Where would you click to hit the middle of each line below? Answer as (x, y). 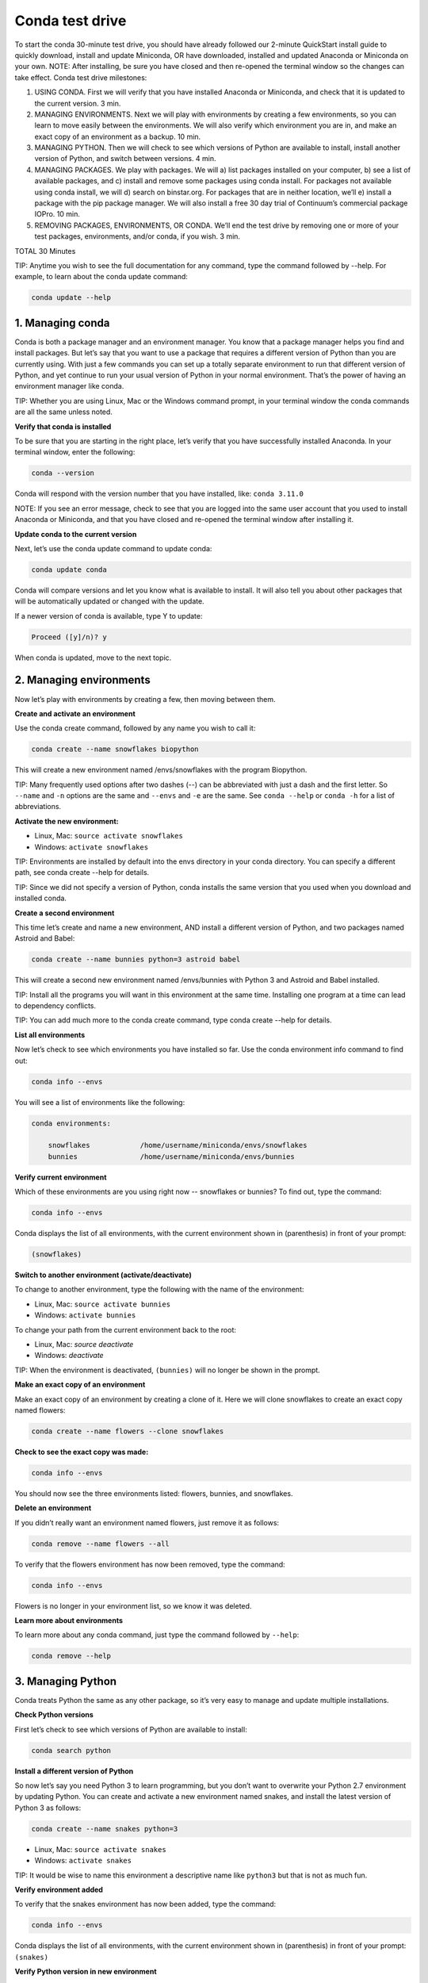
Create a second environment (65, 913)
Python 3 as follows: (48, 1808)
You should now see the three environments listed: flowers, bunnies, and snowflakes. (154, 1493)
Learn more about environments (69, 1621)
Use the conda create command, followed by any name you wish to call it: (135, 728)
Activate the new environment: (67, 821)
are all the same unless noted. (63, 412)
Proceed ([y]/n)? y (69, 637)
